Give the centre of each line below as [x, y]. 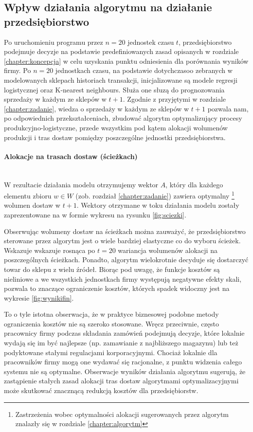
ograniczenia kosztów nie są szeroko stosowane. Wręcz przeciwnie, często [111, 323]
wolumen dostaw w [32, 205]
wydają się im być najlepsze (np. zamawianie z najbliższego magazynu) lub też [121, 343]
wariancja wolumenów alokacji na [168, 250]
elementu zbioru [28, 195]
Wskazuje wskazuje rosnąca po [50, 250]
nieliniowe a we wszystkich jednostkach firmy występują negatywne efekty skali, [123, 279]
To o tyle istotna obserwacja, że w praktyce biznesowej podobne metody [111, 314]
